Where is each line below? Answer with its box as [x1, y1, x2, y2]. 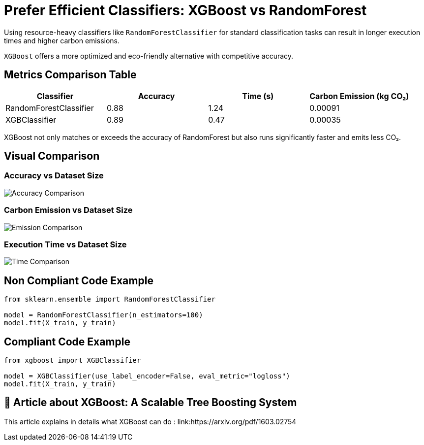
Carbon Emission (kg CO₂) [309, 91, 409, 101]
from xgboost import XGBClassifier [4, 356, 141, 364]
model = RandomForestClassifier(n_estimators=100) [4, 311, 203, 319]
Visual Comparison [4, 150, 100, 163]
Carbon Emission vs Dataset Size [4, 205, 133, 215]
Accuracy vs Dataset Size [4, 171, 104, 181]
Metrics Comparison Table [4, 68, 137, 81]
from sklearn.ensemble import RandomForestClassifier [4, 295, 215, 304]
